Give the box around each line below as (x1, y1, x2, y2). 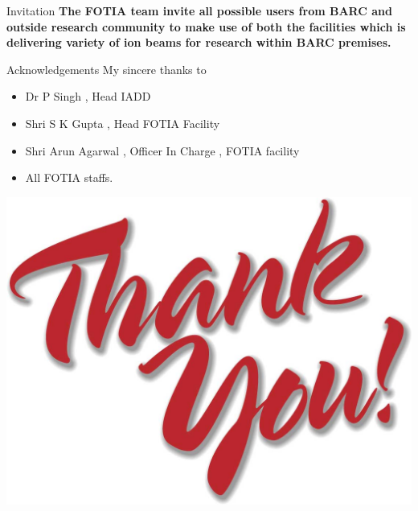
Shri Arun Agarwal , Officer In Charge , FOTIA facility (25, 142, 300, 159)
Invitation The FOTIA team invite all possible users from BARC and (6, 2, 392, 19)
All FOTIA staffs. (25, 169, 113, 186)
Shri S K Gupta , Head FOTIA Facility (25, 114, 220, 131)
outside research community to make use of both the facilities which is (6, 18, 406, 35)
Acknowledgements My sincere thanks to (6, 60, 207, 77)
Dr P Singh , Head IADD (25, 88, 151, 105)
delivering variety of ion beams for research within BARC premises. (6, 34, 391, 51)
